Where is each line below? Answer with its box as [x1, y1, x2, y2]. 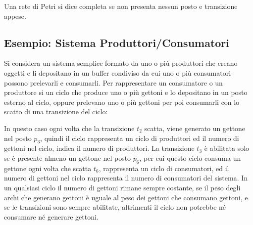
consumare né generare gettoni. [4, 211, 99, 222]
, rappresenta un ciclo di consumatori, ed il [99, 163, 229, 173]
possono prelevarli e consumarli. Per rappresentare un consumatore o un [4, 77, 223, 88]
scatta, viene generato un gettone [144, 123, 246, 133]
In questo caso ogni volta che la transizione [4, 123, 135, 133]
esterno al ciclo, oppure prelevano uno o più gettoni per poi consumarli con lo [4, 96, 240, 107]
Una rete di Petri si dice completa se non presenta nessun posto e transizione [4, 1, 238, 11]
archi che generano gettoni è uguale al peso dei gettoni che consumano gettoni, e [4, 192, 248, 202]
